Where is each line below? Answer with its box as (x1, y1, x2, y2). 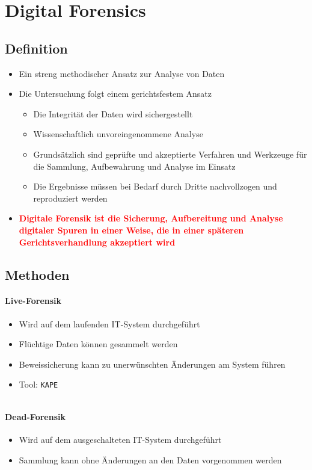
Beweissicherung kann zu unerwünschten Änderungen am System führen (19, 357, 286, 370)
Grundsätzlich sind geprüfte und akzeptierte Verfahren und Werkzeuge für (33, 147, 307, 160)
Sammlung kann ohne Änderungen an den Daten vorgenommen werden (19, 453, 282, 466)
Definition (5, 39, 68, 57)
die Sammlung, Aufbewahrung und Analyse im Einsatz (33, 159, 236, 172)
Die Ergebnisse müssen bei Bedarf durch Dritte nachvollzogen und (33, 180, 277, 193)
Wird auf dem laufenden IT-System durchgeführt (19, 317, 200, 330)
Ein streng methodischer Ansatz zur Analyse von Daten (19, 67, 225, 79)
